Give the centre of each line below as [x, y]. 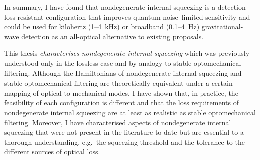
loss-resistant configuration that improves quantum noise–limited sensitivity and [127, 16]
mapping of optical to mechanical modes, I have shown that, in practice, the [121, 92]
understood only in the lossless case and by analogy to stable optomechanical [123, 63]
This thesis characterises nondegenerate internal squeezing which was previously [127, 53]
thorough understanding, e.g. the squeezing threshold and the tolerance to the [124, 142]
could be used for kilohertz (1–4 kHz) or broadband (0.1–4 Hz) [102, 26]
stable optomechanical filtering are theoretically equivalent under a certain [118, 83]
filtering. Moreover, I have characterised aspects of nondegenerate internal [118, 122]
